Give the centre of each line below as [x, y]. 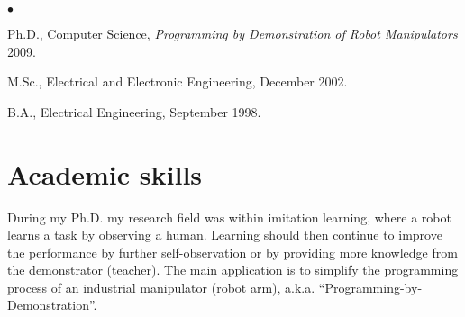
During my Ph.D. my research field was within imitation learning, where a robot [229, 217]
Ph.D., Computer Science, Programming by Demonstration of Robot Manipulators [232, 33]
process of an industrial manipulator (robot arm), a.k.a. [161, 287]
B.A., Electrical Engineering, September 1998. [134, 111]
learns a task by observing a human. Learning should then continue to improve [225, 235]
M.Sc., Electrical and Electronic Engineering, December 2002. [178, 82]
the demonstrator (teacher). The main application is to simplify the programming [233, 270]
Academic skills [105, 173]
